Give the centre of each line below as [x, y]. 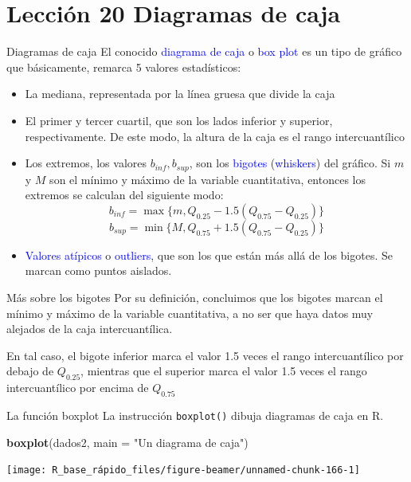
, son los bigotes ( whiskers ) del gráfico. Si [290, 163]
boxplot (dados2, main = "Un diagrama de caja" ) [127, 442]
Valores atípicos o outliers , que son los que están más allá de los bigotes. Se [209, 255]
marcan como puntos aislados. [98, 270]
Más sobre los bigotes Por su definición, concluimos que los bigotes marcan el [195, 297]
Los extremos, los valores [86, 163]
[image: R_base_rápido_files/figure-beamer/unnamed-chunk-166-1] [183, 470]
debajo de [30, 371]
